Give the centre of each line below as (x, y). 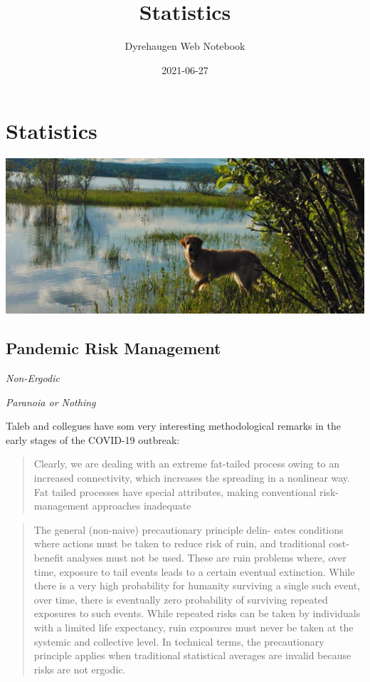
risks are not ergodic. (80, 669)
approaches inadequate (142, 506)
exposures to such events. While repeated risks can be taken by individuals (197, 613)
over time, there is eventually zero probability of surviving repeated (181, 599)
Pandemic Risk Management (113, 348)
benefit (49, 558)
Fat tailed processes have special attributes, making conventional (175, 491)
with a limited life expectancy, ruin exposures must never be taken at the (194, 627)
